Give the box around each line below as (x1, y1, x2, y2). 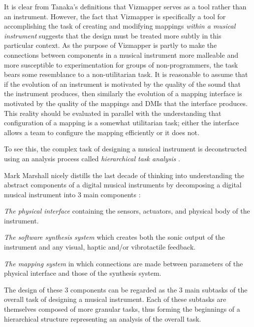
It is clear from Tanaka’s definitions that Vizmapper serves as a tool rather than (4, 1, 247, 11)
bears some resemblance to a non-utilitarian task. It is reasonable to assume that (4, 69, 248, 79)
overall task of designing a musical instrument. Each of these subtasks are (4, 294, 226, 304)
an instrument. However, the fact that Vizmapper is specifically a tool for (4, 11, 226, 21)
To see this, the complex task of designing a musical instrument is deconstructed (4, 144, 247, 154)
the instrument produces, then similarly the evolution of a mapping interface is (4, 88, 242, 99)
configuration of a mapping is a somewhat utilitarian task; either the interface (4, 117, 239, 128)
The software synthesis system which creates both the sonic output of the (4, 232, 225, 242)
